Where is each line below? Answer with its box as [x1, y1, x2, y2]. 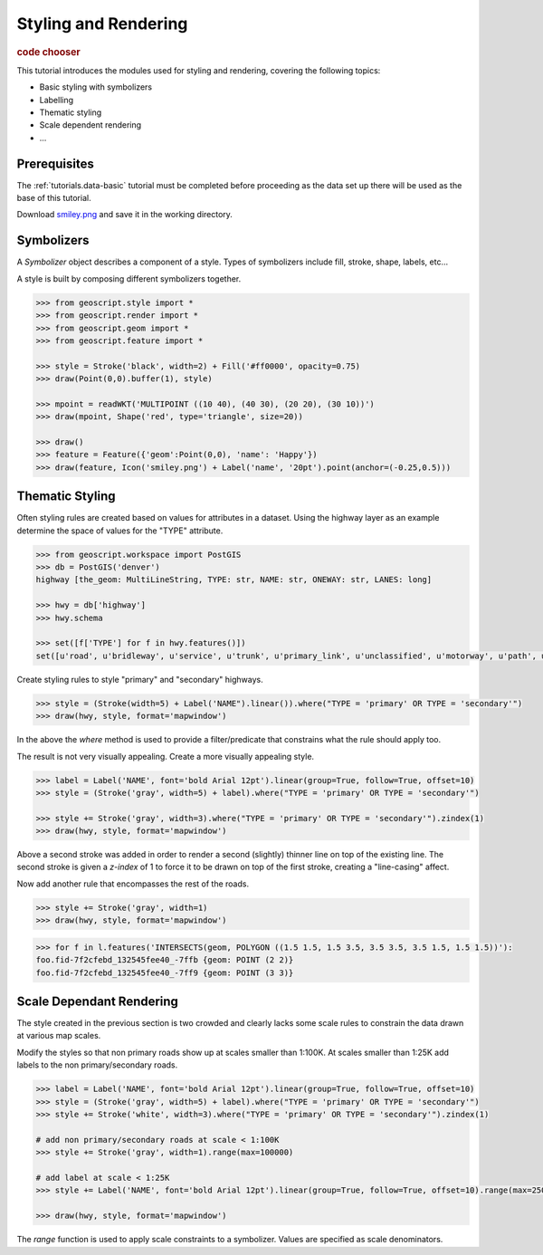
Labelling [39, 94, 74, 105]
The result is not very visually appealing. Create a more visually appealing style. [16, 751, 315, 762]
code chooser [16, 45, 81, 58]
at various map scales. [16, 1030, 101, 1041]
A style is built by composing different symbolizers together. [16, 273, 242, 284]
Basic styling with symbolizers [39, 81, 153, 92]
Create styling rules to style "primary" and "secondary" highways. [16, 674, 263, 685]
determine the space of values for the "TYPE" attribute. [16, 525, 224, 536]
